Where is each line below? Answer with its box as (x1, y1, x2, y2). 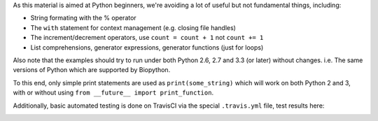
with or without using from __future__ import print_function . (13, 88, 213, 97)
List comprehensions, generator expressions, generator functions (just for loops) (30, 43, 264, 52)
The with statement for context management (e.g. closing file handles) (30, 23, 236, 31)
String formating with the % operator (30, 14, 136, 22)
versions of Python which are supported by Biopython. (13, 66, 171, 74)
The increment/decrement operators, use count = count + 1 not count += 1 (30, 34, 264, 42)
